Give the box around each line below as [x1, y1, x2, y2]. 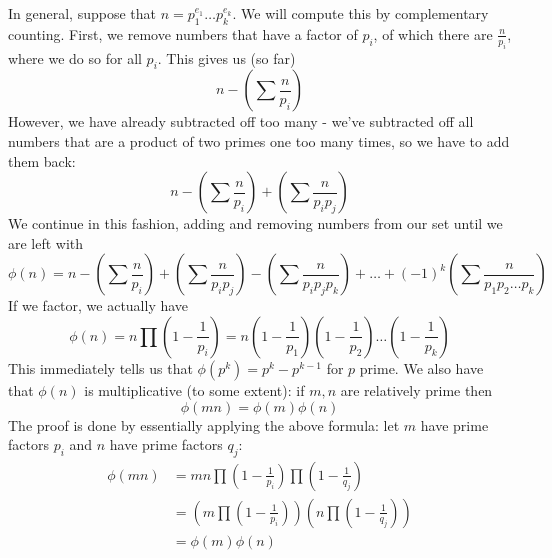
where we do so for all [8, 47, 142, 68]
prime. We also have [359, 357, 484, 378]
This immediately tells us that [8, 357, 193, 378]
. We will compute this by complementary [232, 3, 489, 23]
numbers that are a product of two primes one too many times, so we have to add [8, 130, 510, 151]
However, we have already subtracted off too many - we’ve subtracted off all [8, 111, 474, 132]
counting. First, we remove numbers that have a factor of [8, 23, 358, 44]
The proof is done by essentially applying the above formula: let [8, 414, 400, 435]
